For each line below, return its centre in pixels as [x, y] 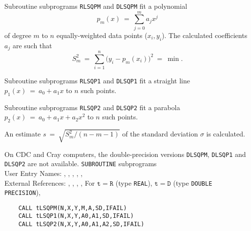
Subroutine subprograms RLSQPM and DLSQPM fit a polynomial [96, 6]
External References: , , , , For [50, 183]
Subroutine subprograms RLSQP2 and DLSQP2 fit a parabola [92, 107]
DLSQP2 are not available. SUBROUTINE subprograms [81, 164]
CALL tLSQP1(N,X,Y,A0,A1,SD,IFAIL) [76, 216]
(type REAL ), [134, 183]
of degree [18, 35]
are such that [32, 45]
